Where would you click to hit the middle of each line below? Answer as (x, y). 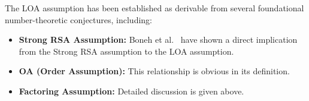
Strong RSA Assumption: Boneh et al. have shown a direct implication (158, 40)
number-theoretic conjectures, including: (78, 19)
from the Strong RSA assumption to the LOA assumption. (126, 51)
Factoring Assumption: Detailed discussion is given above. (131, 91)
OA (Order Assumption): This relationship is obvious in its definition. (154, 71)
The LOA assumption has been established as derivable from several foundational (154, 8)
